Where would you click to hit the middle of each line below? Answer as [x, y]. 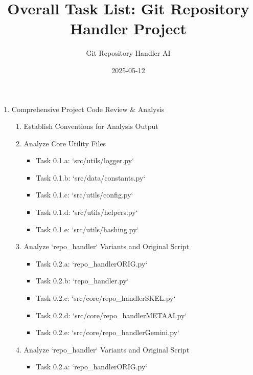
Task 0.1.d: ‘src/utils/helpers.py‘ [87, 212]
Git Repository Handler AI [128, 53]
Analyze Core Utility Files [65, 143]
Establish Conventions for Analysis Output [91, 126]
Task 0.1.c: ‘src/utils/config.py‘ [85, 195]
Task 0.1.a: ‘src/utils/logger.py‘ [85, 160]
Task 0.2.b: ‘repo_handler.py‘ [82, 281]
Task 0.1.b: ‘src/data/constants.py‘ [91, 177]
